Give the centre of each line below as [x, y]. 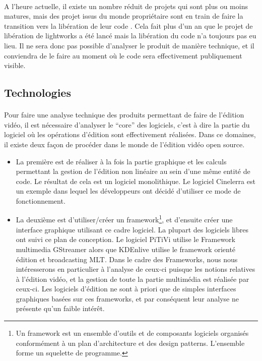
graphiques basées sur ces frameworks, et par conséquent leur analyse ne [127, 298]
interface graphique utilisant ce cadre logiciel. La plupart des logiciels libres [132, 229]
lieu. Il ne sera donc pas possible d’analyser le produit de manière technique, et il [129, 45]
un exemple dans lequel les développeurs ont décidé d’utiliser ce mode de [128, 191]
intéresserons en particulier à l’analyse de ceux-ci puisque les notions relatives [136, 269]
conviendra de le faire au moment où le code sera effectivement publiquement [123, 55]
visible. [15, 65]
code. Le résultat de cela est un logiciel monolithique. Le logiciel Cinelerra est [136, 181]
